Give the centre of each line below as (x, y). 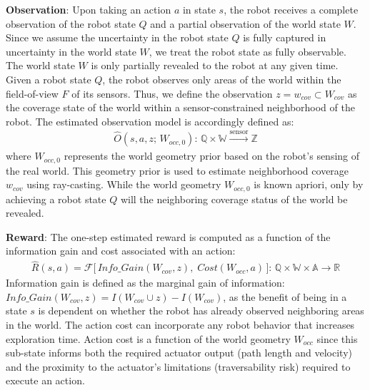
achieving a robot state (56, 199)
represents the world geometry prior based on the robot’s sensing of (212, 156)
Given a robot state (49, 79)
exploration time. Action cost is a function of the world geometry (148, 338)
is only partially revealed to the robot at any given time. (215, 65)
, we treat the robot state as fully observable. (247, 51)
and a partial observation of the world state (245, 23)
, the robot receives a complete (291, 9)
